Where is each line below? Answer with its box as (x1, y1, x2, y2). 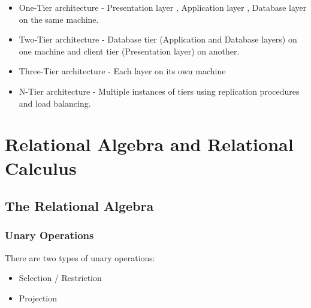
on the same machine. (19, 13, 99, 25)
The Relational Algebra (5, 197, 154, 215)
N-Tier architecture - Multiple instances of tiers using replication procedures (19, 84, 300, 97)
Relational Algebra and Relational (5, 132, 294, 156)
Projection (19, 291, 58, 304)
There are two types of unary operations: (5, 251, 155, 264)
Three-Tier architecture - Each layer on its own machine (19, 65, 226, 77)
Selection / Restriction (19, 271, 102, 284)
